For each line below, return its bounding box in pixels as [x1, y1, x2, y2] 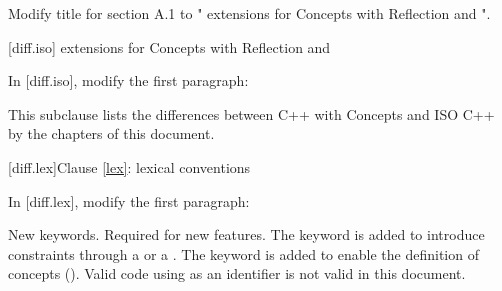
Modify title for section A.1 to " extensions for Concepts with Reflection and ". [8, 3, 491, 23]
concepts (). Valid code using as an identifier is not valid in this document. [8, 263, 466, 284]
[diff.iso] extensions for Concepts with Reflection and [8, 36, 331, 57]
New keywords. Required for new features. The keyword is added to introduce [8, 224, 485, 245]
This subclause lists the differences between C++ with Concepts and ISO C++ [8, 103, 495, 124]
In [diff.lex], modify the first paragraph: [8, 190, 250, 211]
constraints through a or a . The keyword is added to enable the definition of [8, 243, 479, 264]
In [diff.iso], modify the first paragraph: [8, 70, 249, 91]
